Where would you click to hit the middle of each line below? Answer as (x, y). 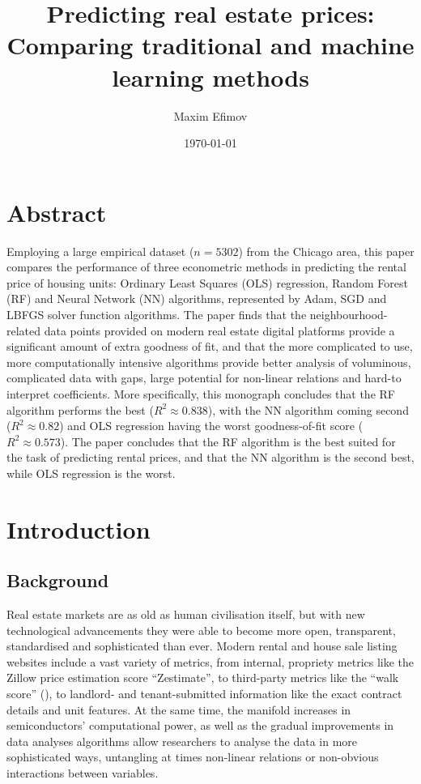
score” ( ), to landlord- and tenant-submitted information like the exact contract (204, 694)
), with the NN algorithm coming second (308, 409)
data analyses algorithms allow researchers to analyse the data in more (182, 741)
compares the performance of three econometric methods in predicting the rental (206, 267)
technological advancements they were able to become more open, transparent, (201, 630)
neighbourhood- (349, 314)
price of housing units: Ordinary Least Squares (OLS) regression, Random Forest (207, 282)
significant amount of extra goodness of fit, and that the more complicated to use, (210, 346)
